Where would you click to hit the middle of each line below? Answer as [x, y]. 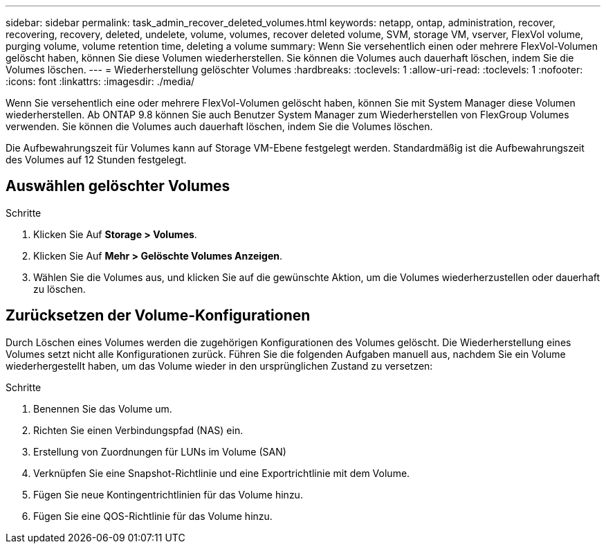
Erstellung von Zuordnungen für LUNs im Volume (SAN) [160, 451]
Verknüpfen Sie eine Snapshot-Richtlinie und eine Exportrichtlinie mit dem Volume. [222, 473]
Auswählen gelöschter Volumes [118, 186]
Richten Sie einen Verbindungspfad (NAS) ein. [138, 430]
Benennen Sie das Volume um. [103, 408]
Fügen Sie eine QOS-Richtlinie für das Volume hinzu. [153, 516]
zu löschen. [59, 289]
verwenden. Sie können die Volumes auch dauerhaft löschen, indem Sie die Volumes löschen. [219, 126]
